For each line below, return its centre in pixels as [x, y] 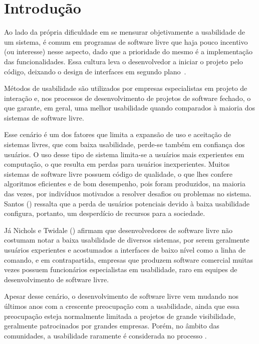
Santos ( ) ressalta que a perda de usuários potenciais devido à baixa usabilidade [127, 203]
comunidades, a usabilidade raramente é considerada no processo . [105, 335]
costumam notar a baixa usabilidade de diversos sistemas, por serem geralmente [127, 240]
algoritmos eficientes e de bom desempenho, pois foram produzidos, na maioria [125, 184]
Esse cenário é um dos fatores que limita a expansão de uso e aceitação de [117, 134]
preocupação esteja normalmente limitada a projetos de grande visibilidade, [120, 316]
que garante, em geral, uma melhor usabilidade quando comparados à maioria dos [129, 108]
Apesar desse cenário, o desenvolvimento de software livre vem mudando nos [121, 296]
